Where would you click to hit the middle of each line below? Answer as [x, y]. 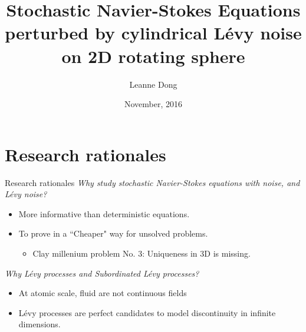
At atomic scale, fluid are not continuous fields [103, 293]
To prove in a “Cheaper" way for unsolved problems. [113, 233]
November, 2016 [153, 104]
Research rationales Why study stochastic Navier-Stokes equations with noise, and [152, 182]
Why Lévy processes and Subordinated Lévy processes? [102, 273]
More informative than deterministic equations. [104, 213]
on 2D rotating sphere [153, 56]
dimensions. [40, 324]
